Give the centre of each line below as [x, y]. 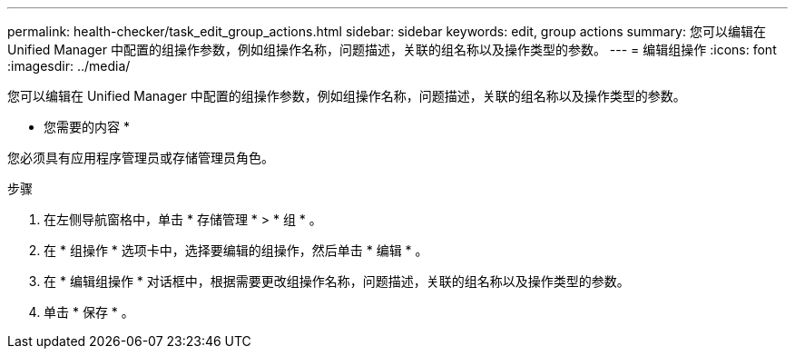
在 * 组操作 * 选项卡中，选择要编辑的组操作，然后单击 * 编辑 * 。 [236, 250]
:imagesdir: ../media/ [69, 66]
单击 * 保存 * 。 [89, 312]
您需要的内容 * [87, 127]
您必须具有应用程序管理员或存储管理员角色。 [141, 158]
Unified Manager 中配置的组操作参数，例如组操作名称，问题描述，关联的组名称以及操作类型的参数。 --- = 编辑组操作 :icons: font [392, 49]
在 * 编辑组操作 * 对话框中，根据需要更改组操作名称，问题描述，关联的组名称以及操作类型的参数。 [337, 281]
